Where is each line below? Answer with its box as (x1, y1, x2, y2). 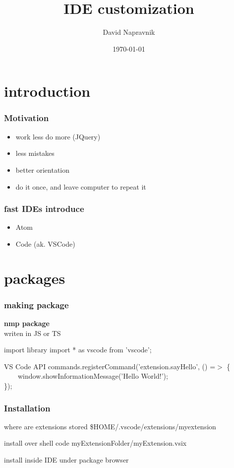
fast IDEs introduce (4, 202, 84, 215)
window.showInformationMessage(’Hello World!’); (17, 371, 168, 381)
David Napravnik (103, 27, 155, 37)
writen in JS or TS (4, 328, 61, 338)
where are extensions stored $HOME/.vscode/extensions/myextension (4, 421, 216, 431)
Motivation (4, 112, 49, 124)
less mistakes (15, 148, 55, 158)
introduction (4, 81, 91, 101)
